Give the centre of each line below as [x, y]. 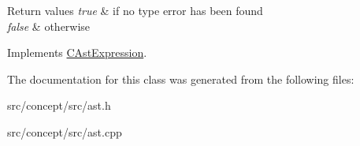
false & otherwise [49, 26]
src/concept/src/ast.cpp [65, 131]
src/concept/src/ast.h [59, 105]
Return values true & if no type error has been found [135, 10]
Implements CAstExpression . [77, 52]
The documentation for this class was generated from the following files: [181, 79]
